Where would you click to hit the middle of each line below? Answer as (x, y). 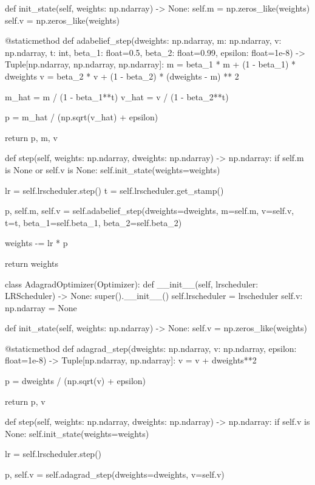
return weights (32, 263)
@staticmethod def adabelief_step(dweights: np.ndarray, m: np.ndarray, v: (143, 40)
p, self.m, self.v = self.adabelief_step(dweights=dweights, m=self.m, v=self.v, (150, 211)
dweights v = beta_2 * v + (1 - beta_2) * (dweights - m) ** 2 (122, 76)
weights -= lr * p (36, 243)
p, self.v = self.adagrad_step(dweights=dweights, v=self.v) (115, 474)
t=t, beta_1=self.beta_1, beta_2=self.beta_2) (93, 222)
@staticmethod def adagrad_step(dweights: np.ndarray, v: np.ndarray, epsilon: (151, 348)
